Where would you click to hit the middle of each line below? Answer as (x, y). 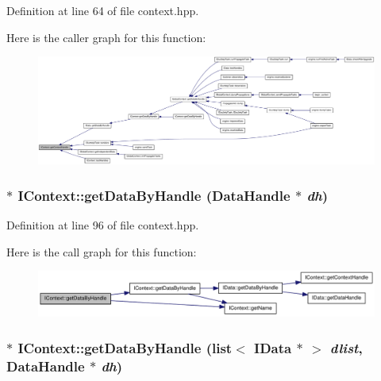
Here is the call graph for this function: (102, 251)
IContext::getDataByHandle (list (125, 347)
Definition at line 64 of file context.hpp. (103, 10)
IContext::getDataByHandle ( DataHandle (154, 195)
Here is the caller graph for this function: (106, 37)
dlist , (346, 347)
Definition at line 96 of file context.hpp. (103, 225)
